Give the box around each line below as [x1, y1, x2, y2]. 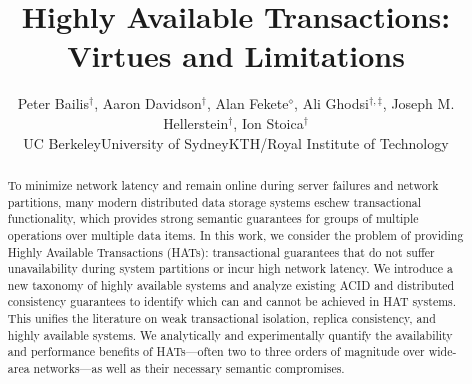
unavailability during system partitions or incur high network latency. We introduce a [7, 260, 453, 277]
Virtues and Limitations [67, 35, 405, 76]
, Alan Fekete [206, 93, 289, 114]
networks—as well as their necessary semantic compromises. [33, 360, 345, 377]
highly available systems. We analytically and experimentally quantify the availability [7, 326, 453, 343]
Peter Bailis [17, 93, 89, 114]
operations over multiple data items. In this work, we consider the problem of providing [7, 226, 464, 243]
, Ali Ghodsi [294, 93, 369, 114]
